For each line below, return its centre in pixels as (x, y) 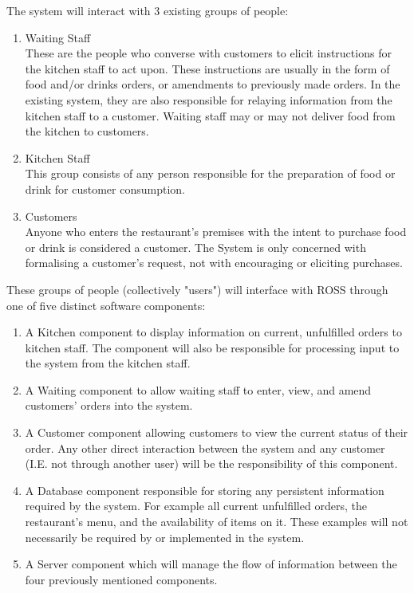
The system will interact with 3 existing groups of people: (148, 10)
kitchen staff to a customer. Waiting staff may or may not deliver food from (210, 115)
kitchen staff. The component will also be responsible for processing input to (212, 347)
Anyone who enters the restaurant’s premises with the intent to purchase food (216, 232)
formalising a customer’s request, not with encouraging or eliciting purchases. (214, 263)
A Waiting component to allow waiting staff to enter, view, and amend (198, 389)
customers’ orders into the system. (109, 405)
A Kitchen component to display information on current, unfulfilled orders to (213, 332)
